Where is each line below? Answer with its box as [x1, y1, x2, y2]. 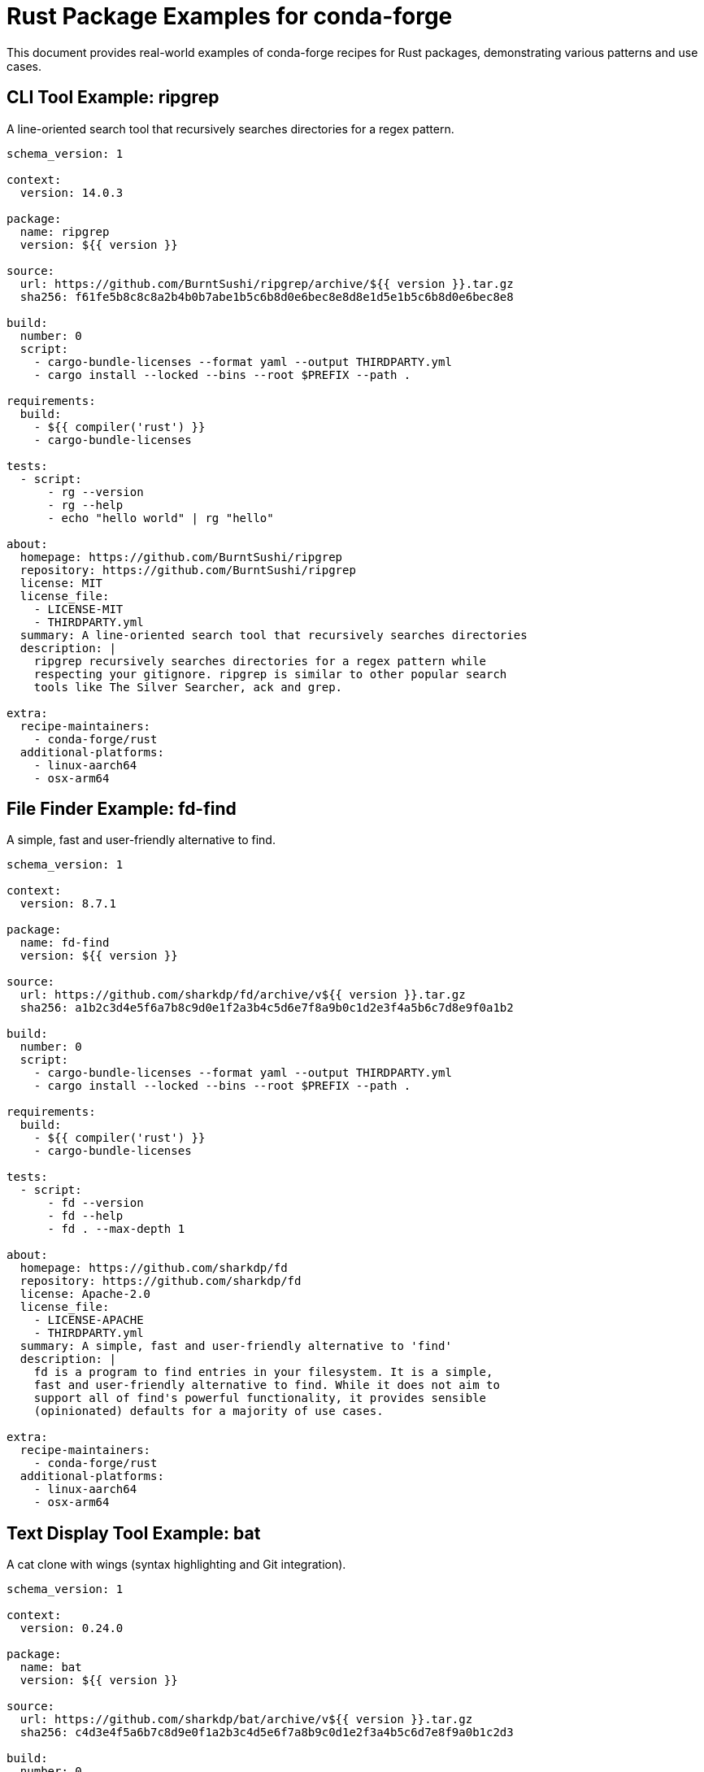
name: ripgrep [20, 224, 110, 238]
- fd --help [47, 1209, 124, 1223]
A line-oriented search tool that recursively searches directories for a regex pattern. [7, 121, 454, 136]
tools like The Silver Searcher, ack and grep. [33, 680, 343, 694]
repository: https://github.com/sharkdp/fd [20, 1274, 302, 1288]
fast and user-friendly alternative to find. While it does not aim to [33, 1378, 500, 1392]
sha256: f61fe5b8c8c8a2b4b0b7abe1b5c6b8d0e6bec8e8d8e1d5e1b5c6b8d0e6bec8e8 [20, 290, 514, 303]
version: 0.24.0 [20, 1622, 124, 1635]
